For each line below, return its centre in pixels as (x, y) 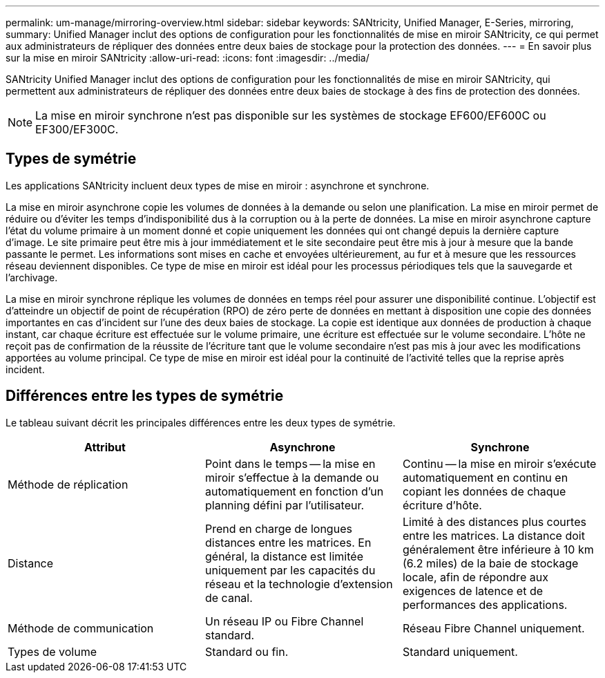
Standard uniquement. (460, 651)
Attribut (105, 447)
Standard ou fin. (247, 651)
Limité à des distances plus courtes (494, 521)
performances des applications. (485, 604)
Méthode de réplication (68, 484)
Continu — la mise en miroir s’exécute (499, 463)
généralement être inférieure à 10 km (498, 549)
